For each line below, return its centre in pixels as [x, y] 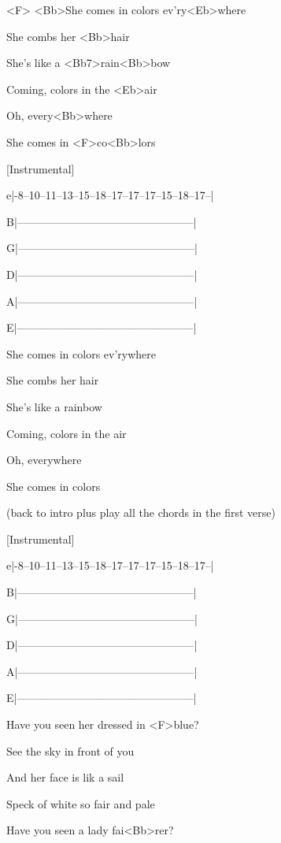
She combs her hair [53, 380]
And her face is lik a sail [65, 777]
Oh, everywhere [44, 460]
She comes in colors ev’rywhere [81, 353]
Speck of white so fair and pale [81, 803]
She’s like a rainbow [54, 406]
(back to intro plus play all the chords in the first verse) [141, 512]
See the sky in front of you [70, 750]
